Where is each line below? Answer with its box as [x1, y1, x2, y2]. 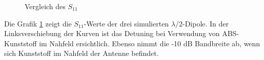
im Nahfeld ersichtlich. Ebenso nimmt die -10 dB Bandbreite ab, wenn [39, 38, 260, 48]
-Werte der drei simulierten [84, 18, 169, 28]
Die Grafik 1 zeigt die [4, 18, 72, 28]
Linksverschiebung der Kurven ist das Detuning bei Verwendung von [4, 28, 220, 39]
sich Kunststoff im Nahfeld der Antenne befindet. [4, 48, 159, 58]
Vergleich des [25, 1, 66, 11]
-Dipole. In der [182, 18, 229, 28]
